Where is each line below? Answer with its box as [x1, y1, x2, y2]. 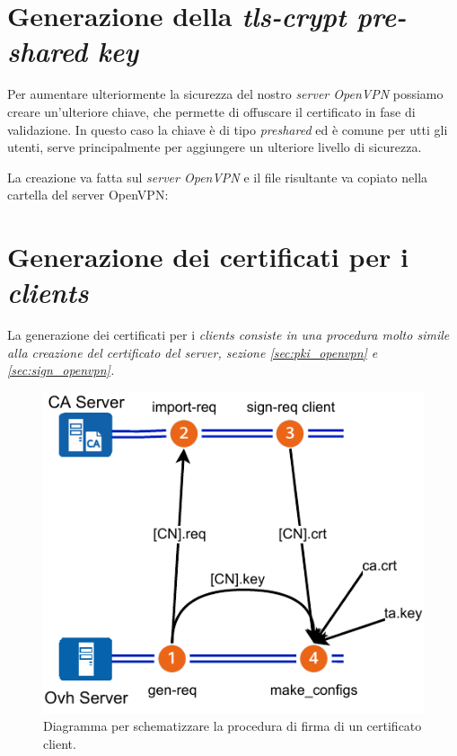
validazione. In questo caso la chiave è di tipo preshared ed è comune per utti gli [7, 120, 448, 138]
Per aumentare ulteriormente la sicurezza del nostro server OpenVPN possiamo [7, 84, 444, 103]
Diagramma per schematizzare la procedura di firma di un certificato [43, 716, 422, 735]
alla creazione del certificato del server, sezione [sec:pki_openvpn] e [7, 342, 378, 361]
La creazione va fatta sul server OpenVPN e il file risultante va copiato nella [7, 167, 428, 186]
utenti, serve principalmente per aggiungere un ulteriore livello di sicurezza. [7, 138, 422, 156]
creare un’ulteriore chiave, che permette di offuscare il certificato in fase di [7, 102, 416, 120]
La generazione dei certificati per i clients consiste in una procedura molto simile [7, 325, 450, 344]
